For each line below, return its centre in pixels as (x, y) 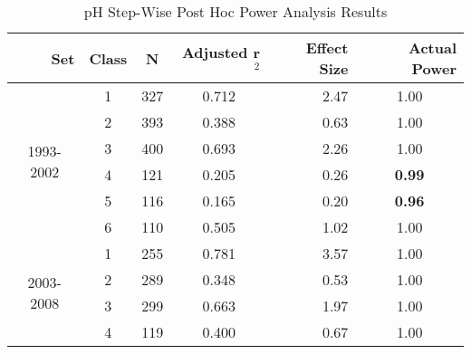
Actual (433, 48)
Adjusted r (221, 52)
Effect (327, 48)
